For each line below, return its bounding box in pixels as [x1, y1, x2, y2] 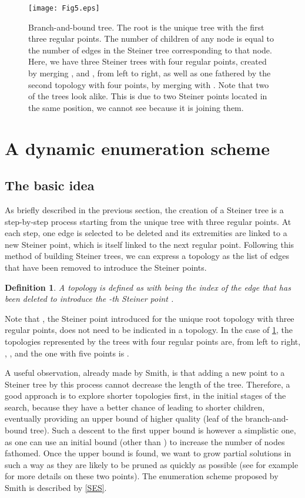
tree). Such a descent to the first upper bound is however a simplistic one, [30, 424, 296, 436]
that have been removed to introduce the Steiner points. [5, 261, 207, 273]
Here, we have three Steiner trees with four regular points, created [28, 55, 267, 68]
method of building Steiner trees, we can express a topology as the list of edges [5, 250, 289, 262]
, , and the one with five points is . [5, 346, 129, 359]
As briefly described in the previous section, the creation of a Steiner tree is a [5, 203, 284, 216]
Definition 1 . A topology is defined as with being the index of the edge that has [5, 281, 291, 293]
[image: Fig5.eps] [28, 4, 100, 12]
